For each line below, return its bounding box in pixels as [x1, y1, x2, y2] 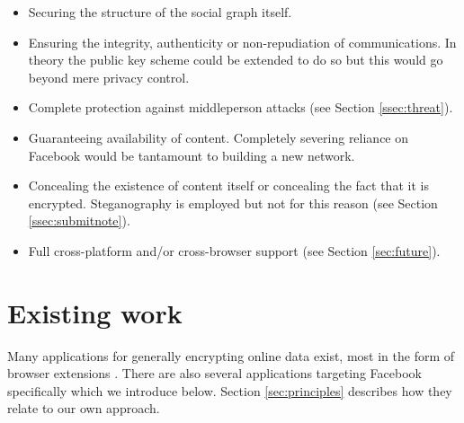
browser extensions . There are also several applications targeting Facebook [7, 364, 422, 383]
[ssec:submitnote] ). [28, 211, 130, 230]
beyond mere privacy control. [28, 67, 190, 86]
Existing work [7, 294, 183, 330]
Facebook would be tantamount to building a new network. [28, 145, 355, 164]
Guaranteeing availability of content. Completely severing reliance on [28, 128, 409, 146]
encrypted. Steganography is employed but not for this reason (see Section [28, 193, 438, 212]
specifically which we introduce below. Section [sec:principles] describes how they [7, 381, 452, 400]
